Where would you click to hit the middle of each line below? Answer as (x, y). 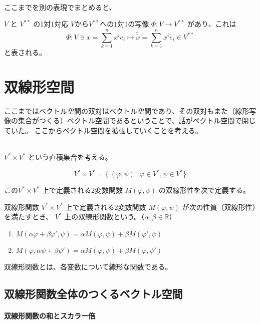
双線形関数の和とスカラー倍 (50, 315)
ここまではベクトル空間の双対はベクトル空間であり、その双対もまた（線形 (127, 110)
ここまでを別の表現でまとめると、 (60, 7)
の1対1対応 (51, 24)
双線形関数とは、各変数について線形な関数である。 (88, 266)
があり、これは (212, 24)
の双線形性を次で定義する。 (204, 190)
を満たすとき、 (29, 217)
